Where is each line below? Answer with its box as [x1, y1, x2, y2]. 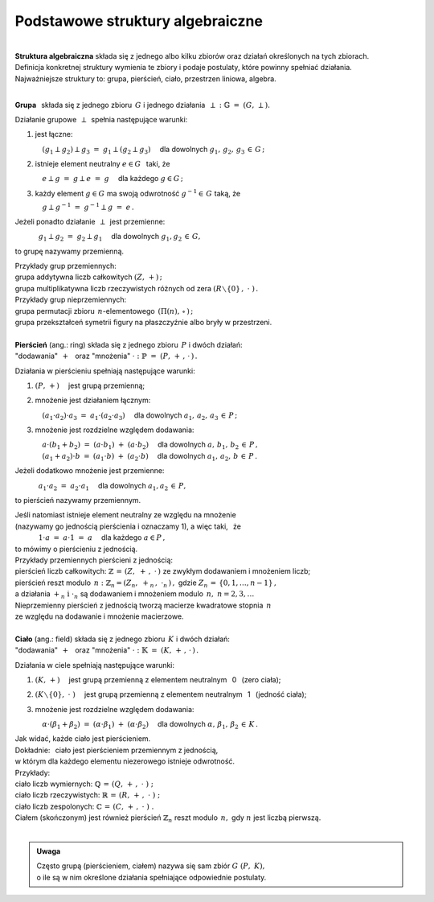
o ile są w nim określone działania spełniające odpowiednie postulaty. [36, 872, 267, 882]
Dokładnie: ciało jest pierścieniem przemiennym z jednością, [14, 745, 219, 755]
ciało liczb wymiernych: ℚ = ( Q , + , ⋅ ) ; [14, 779, 154, 789]
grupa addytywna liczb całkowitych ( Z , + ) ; [14, 272, 162, 282]
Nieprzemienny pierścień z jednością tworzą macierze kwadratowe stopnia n [14, 600, 272, 610]
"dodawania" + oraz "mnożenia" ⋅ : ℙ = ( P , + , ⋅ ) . [14, 351, 198, 361]
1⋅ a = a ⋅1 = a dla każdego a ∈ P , [38, 533, 166, 542]
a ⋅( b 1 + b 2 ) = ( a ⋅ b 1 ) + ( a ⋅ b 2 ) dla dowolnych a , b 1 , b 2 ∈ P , [42, 439, 259, 451]
